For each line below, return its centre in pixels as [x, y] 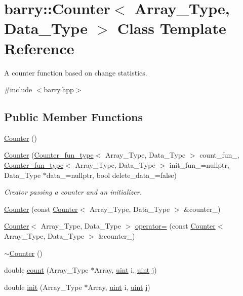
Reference [39, 48]
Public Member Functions [73, 117]
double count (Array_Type [46, 270]
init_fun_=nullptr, [199, 165]
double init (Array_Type [43, 287]
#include [18, 89]
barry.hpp [59, 89]
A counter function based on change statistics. [76, 72]
